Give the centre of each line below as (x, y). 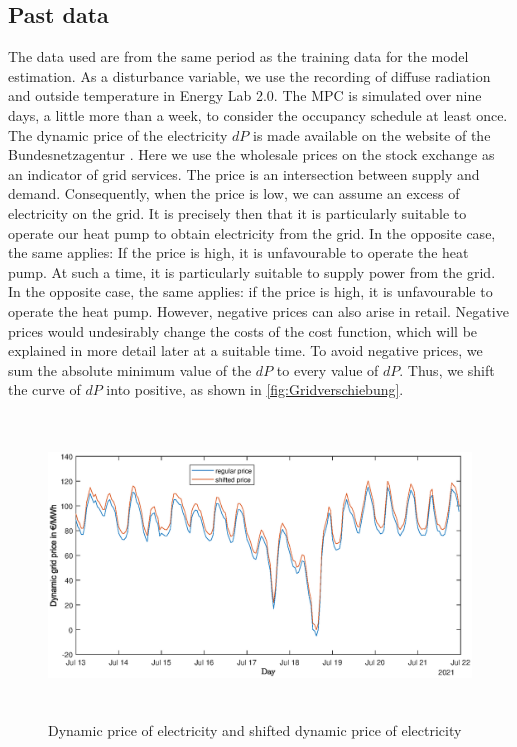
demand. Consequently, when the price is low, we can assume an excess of (234, 193)
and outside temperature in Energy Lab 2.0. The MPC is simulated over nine (245, 95)
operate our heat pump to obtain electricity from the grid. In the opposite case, (252, 232)
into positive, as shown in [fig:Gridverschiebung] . (255, 389)
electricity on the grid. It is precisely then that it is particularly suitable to (237, 212)
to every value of (327, 369)
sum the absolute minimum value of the (130, 369)
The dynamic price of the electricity (118, 134)
